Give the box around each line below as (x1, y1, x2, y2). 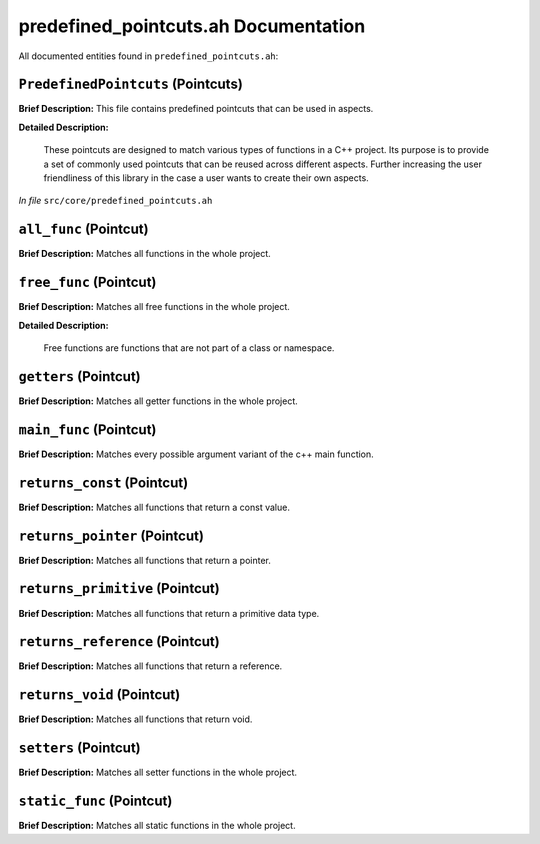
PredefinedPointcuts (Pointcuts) (18, 76, 244, 93)
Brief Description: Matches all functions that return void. (18, 713, 253, 725)
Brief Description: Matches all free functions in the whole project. (18, 301, 290, 313)
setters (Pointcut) (18, 740, 142, 757)
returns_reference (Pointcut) (18, 633, 220, 650)
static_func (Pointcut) (18, 793, 173, 810)
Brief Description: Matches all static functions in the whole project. (18, 820, 296, 832)
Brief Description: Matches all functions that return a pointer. (18, 554, 272, 566)
